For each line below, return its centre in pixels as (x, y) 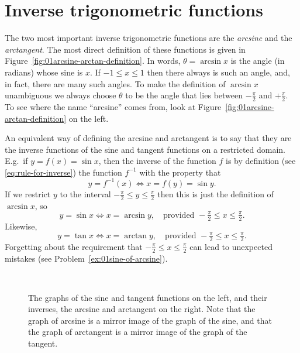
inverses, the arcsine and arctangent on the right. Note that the (142, 309)
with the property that (180, 172)
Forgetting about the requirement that (74, 246)
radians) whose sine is (44, 72)
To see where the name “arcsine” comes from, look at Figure (113, 106)
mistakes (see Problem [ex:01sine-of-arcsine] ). (86, 258)
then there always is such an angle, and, (218, 72)
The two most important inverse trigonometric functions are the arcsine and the (149, 38)
